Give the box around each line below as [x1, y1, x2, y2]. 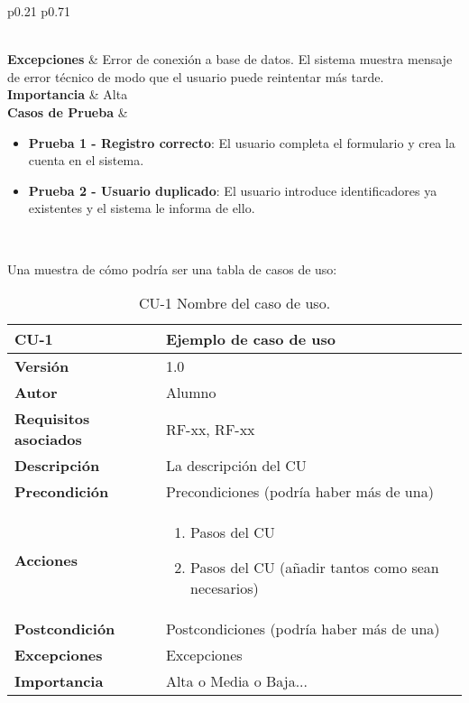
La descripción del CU [165, 455, 307, 476]
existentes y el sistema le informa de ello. [28, 199, 255, 217]
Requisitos [14, 408, 90, 430]
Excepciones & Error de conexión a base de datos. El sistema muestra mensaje [7, 50, 453, 69]
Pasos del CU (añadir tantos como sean [190, 557, 439, 578]
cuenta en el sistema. [28, 151, 144, 170]
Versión [14, 356, 69, 377]
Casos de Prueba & [7, 102, 128, 121]
